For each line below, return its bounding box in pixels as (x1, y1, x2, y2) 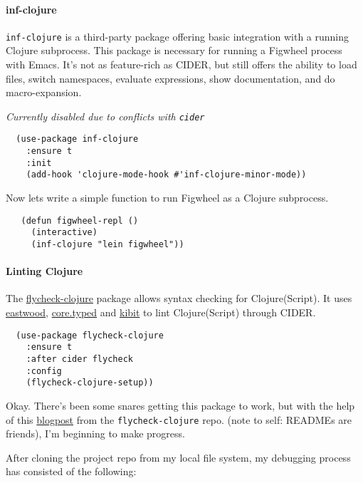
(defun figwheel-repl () (21, 215, 139, 226)
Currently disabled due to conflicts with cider (6, 108, 205, 123)
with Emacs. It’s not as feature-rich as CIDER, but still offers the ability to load (6, 57, 357, 72)
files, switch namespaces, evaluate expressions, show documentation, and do (6, 71, 335, 85)
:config (26, 365, 62, 376)
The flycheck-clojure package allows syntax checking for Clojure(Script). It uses (6, 291, 352, 306)
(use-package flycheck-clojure (16, 330, 164, 341)
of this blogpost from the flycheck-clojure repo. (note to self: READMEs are (6, 412, 352, 427)
